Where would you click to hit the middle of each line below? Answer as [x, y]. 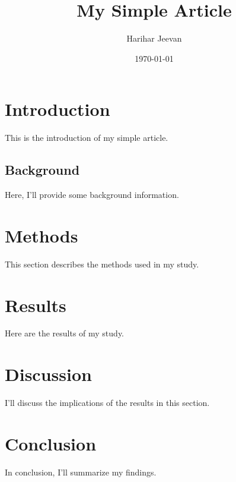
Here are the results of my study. [64, 333]
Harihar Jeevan [154, 38]
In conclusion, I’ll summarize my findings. [81, 472]
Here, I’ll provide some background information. [92, 195]
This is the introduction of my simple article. [87, 138]
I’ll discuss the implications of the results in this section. [107, 403]
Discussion [48, 374]
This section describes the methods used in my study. [102, 264]
